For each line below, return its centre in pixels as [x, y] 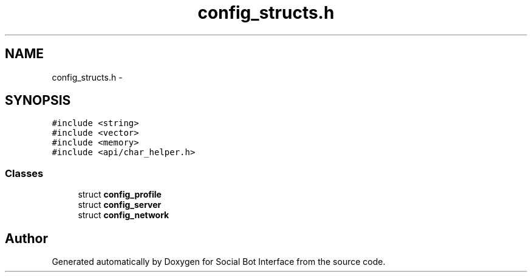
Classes [24, 173]
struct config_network [124, 215]
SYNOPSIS [38, 101]
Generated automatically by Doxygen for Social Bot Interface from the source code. [219, 262]
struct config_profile [120, 195]
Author [26, 238]
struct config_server [120, 205]
